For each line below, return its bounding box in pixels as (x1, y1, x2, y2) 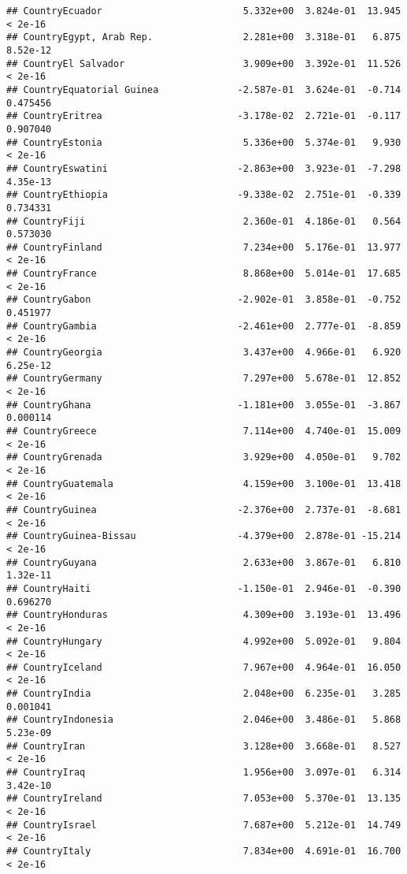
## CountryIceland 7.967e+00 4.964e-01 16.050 (6, 661, 401, 673)
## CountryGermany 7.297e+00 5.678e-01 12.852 (6, 373, 401, 385)
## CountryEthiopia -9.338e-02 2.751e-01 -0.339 (6, 189, 401, 201)
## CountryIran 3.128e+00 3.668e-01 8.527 (6, 740, 401, 752)
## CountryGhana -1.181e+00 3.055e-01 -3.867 (6, 399, 401, 411)
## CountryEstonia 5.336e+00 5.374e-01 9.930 (6, 136, 401, 148)
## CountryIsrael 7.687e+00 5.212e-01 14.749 (6, 819, 401, 831)
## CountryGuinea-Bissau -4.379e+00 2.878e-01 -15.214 (6, 530, 401, 542)
